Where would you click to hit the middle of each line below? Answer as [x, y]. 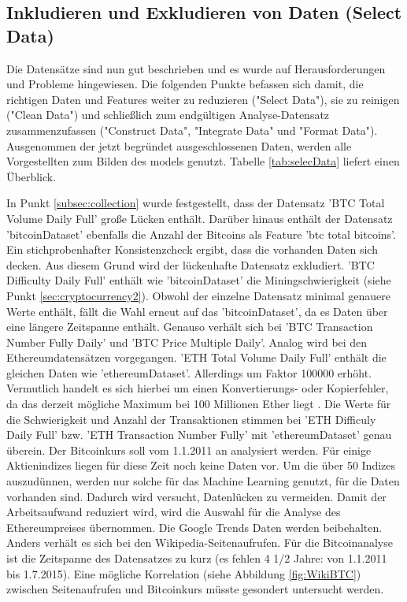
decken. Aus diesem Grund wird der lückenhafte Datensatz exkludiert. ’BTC [191, 264]
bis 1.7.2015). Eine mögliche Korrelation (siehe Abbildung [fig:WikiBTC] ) [184, 573]
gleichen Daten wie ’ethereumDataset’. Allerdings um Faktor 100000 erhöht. [189, 372]
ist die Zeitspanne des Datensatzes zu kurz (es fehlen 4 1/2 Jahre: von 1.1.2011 [197, 558]
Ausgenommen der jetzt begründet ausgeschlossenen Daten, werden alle [179, 145]
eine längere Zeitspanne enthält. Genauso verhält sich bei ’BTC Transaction [190, 327]
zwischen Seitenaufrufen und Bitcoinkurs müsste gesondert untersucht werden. [195, 589]
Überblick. [31, 176]
